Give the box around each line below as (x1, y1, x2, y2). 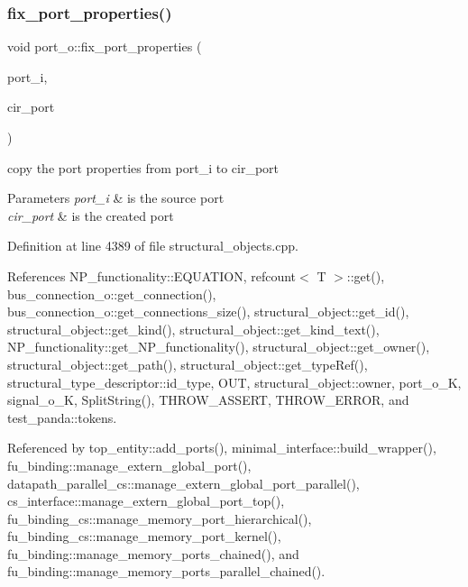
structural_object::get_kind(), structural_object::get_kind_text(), (7, 319, 380, 338)
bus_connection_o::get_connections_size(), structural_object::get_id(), (7, 302, 409, 321)
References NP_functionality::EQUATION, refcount (7, 266, 297, 285)
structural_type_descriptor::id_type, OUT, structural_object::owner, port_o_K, (7, 372, 462, 391)
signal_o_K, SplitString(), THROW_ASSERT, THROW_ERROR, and (7, 390, 409, 409)
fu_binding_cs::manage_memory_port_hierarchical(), (7, 509, 312, 527)
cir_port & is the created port (7, 206, 174, 225)
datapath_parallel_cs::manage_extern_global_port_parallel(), (7, 473, 360, 492)
